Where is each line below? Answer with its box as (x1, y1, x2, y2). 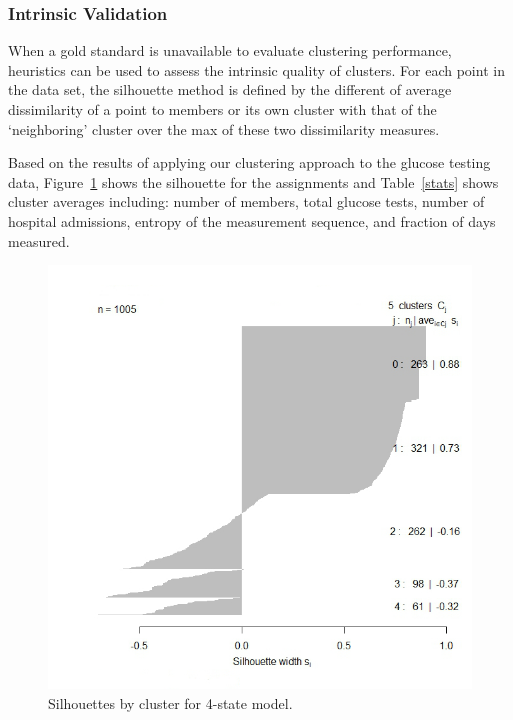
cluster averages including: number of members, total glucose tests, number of (8, 191, 485, 212)
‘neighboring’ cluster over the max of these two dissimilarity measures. (8, 118, 440, 139)
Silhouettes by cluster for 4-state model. (48, 692, 293, 713)
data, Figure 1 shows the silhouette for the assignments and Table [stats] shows (8, 171, 499, 192)
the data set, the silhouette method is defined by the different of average (8, 79, 452, 100)
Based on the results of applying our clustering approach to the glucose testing (8, 152, 491, 173)
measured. (8, 230, 70, 251)
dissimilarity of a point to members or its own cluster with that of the (8, 99, 437, 119)
